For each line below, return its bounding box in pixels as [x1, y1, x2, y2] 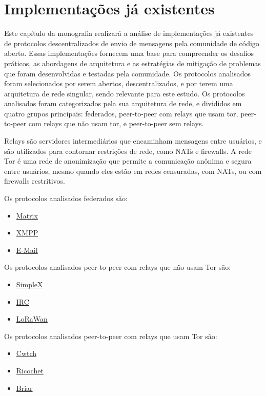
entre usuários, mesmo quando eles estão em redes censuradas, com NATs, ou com [4, 165, 262, 176]
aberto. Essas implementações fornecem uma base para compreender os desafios [4, 48, 254, 58]
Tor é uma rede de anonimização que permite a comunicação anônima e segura [4, 155, 252, 166]
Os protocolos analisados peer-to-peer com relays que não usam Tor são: [4, 262, 231, 272]
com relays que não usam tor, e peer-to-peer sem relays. [28, 118, 204, 129]
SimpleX [16, 279, 43, 289]
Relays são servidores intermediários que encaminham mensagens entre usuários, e [4, 135, 262, 146]
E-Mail [16, 244, 38, 255]
